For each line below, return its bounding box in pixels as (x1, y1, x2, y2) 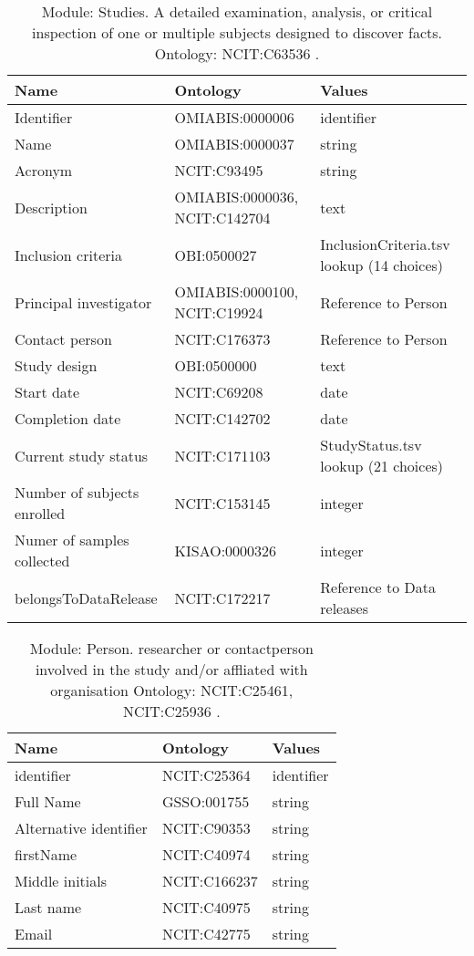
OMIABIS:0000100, (174, 281, 299, 302)
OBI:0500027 (174, 244, 257, 265)
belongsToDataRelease (15, 587, 158, 608)
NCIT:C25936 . (122, 701, 221, 722)
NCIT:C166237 (161, 870, 258, 891)
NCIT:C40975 (161, 897, 251, 918)
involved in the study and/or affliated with (35, 659, 308, 680)
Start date (15, 381, 80, 402)
